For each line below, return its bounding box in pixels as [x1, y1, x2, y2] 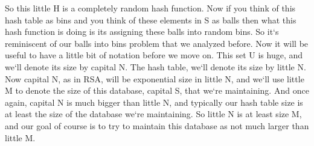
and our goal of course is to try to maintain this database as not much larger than [5, 119, 309, 132]
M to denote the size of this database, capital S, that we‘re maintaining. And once [5, 84, 309, 97]
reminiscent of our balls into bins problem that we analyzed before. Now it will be [5, 37, 309, 49]
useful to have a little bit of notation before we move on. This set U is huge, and [5, 49, 303, 61]
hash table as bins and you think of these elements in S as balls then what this [5, 13, 296, 26]
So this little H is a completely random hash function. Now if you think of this [5, 2, 296, 14]
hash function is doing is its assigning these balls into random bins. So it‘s [5, 25, 279, 38]
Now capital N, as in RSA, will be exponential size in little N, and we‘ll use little [5, 72, 304, 85]
